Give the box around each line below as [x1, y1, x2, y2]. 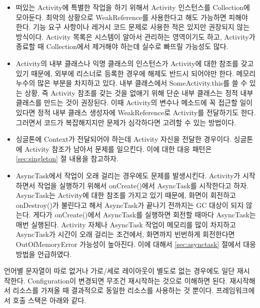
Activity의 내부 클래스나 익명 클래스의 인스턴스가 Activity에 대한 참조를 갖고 [15, 58, 254, 68]
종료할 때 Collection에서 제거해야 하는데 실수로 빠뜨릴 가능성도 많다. [15, 41, 228, 52]
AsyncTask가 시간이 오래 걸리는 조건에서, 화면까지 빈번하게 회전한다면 [15, 229, 235, 239]
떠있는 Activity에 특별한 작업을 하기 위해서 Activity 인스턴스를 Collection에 [15, 2, 250, 12]
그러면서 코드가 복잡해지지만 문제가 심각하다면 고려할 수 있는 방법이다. [15, 117, 236, 127]
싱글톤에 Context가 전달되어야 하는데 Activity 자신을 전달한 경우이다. [15, 134, 231, 144]
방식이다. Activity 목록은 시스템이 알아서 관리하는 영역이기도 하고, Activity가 [15, 31, 255, 42]
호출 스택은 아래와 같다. [12, 295, 86, 305]
